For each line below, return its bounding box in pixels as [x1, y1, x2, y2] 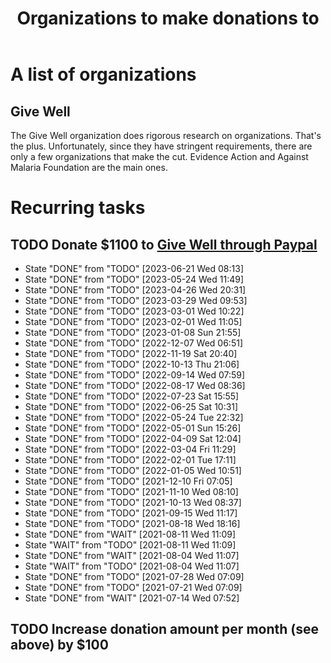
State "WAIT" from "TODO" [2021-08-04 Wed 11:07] [24, 560, 240, 572]
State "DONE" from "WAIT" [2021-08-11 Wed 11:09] [24, 528, 237, 540]
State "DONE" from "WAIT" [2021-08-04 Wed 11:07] [24, 550, 240, 561]
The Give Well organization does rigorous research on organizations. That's [10, 130, 322, 141]
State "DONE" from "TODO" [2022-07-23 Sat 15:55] [24, 390, 240, 402]
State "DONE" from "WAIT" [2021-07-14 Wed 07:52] [24, 592, 240, 604]
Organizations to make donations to [16, 7, 320, 30]
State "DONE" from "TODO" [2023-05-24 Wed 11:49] [24, 273, 245, 285]
